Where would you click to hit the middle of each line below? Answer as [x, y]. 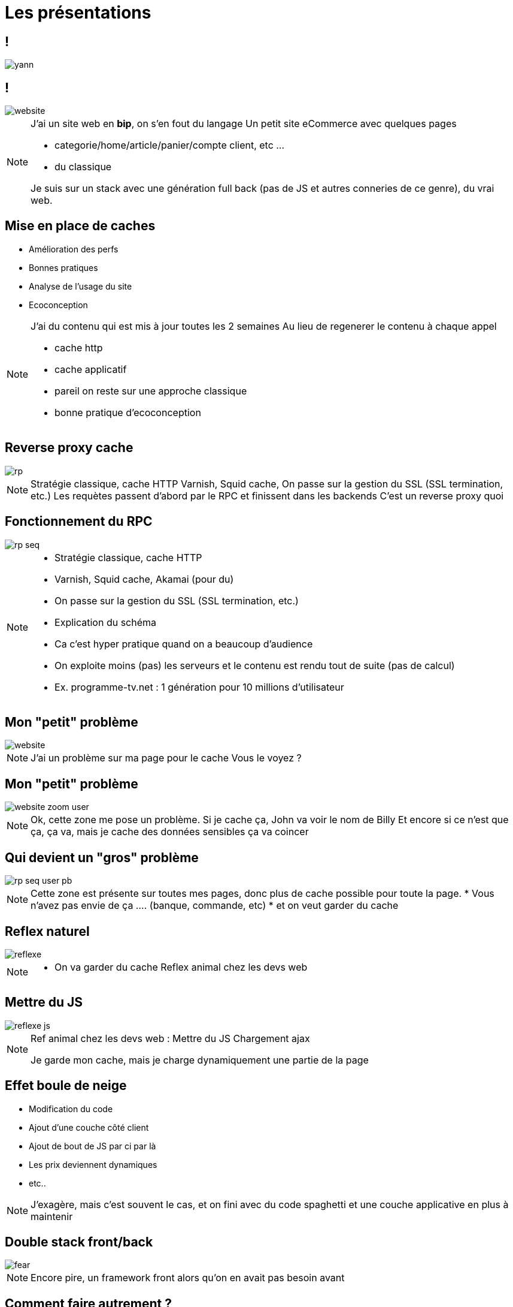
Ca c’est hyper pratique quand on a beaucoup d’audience [184, 644]
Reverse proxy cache [69, 448]
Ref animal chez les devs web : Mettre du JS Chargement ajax [170, 1038]
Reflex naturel [47, 931]
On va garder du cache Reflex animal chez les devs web [181, 967]
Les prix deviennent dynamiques [93, 1164]
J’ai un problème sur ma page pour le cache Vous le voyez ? [166, 758]
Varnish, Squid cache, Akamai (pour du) [144, 579]
